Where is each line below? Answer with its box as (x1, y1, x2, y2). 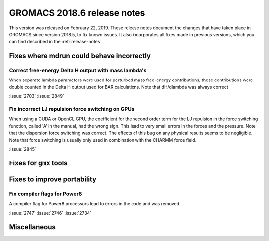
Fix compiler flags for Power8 (9, 190, 82, 197)
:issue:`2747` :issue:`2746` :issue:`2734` (9, 210, 92, 216)
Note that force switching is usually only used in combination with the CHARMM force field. (9, 137, 197, 143)
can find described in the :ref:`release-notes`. (9, 39, 103, 45)
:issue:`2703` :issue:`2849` (9, 93, 65, 99)
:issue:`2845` (9, 146, 37, 152)
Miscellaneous (9, 223, 56, 231)
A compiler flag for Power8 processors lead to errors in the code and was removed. (9, 201, 181, 207)
